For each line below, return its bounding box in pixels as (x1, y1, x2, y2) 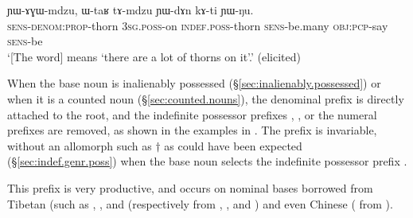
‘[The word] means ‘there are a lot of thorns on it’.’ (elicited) (7, 48, 301, 64)
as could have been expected (164, 137, 302, 154)
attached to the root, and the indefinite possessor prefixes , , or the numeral (7, 106, 377, 123)
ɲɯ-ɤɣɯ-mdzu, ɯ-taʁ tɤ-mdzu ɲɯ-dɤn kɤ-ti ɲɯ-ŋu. (7, 2, 254, 18)
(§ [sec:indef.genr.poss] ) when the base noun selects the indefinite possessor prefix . (7, 153, 407, 169)
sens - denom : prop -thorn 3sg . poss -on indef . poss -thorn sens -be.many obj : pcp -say (7, 17, 388, 33)
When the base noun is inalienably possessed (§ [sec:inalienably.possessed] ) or (7, 75, 381, 91)
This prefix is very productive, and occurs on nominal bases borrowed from (7, 179, 373, 196)
